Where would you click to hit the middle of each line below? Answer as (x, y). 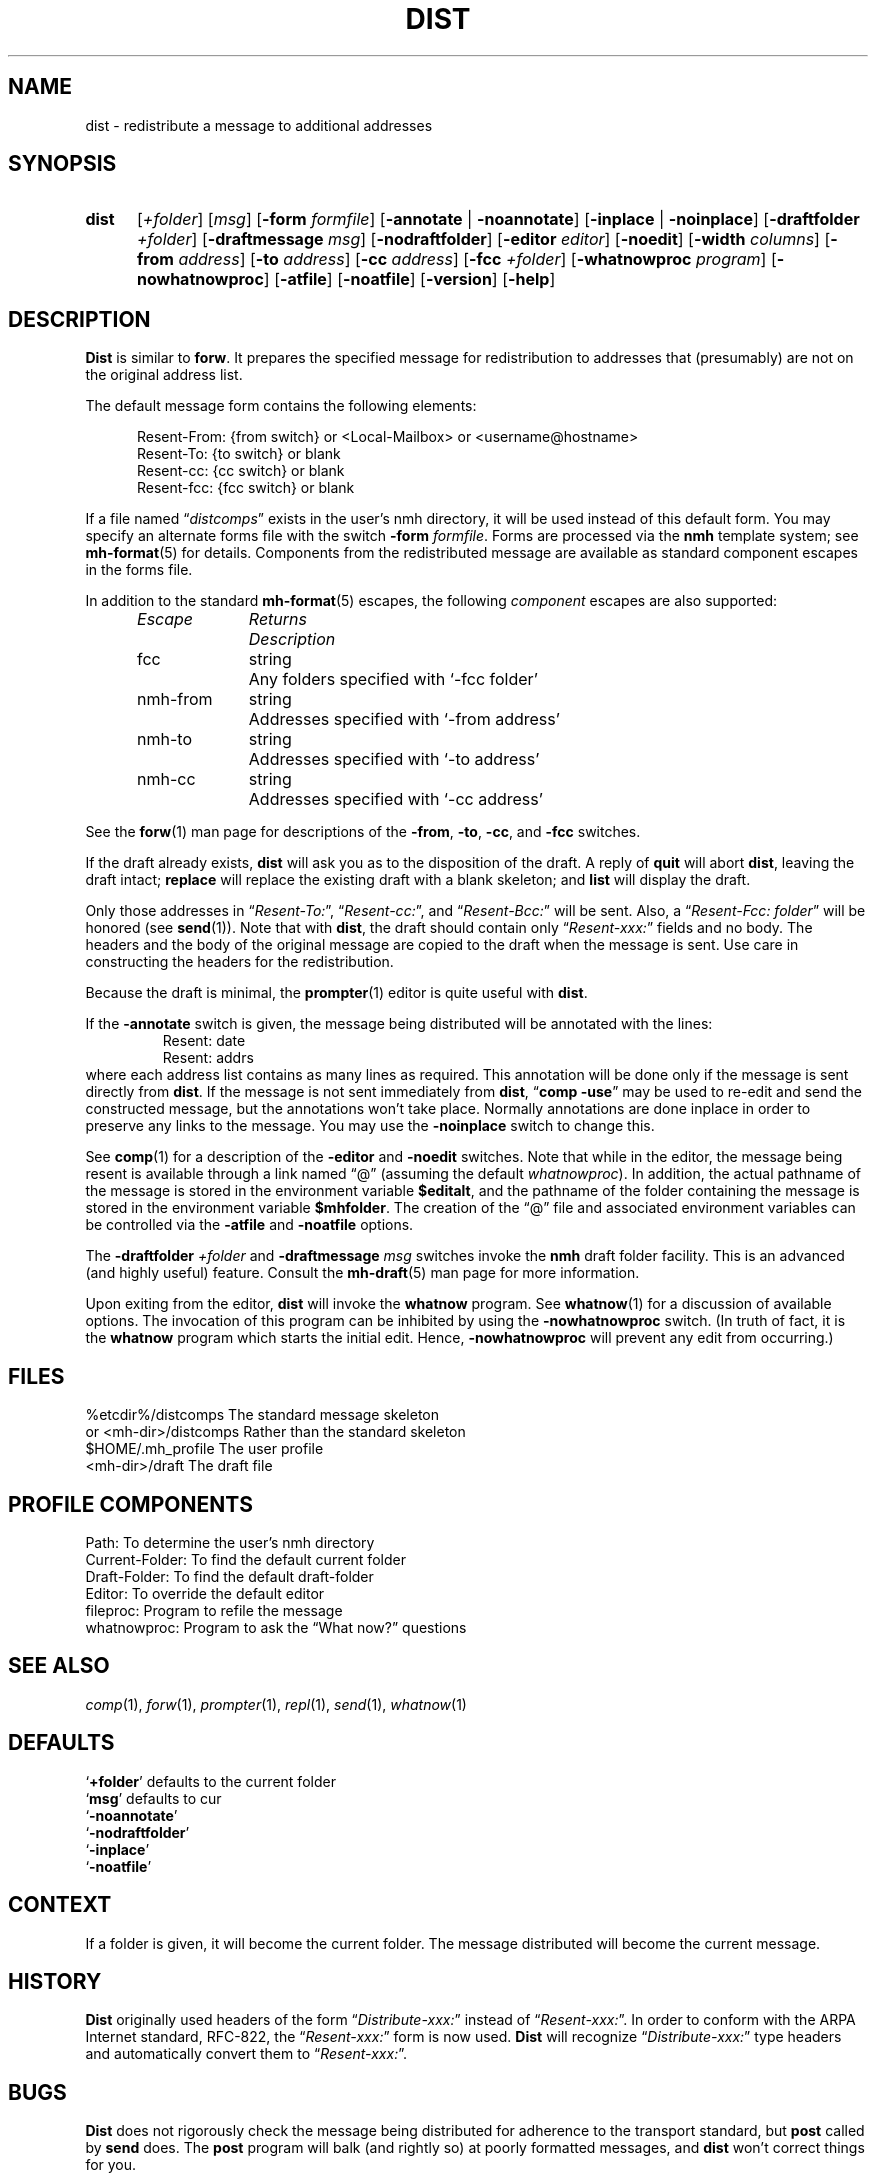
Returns (277, 619)
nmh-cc (166, 779)
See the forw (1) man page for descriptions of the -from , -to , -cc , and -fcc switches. (363, 832)
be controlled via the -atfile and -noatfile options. (249, 1225)
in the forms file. (139, 570)
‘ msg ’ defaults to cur (153, 1798)
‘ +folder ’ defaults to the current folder (210, 1781)
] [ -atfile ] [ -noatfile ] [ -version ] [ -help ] (409, 279)
